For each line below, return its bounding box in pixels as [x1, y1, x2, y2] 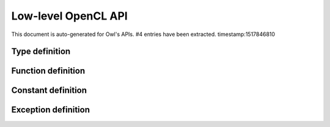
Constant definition [11, 85, 87, 96]
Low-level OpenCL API [11, 9, 128, 23]
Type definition [11, 46, 71, 57]
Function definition [11, 66, 86, 76]
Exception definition [11, 104, 90, 115]
